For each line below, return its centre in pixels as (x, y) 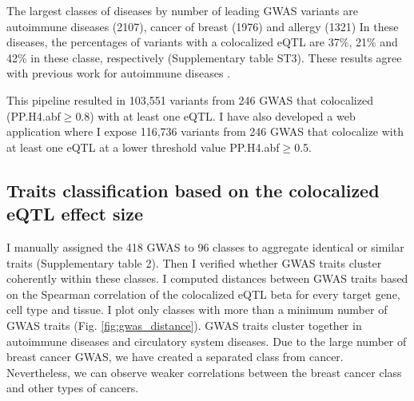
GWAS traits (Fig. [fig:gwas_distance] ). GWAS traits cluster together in (184, 325)
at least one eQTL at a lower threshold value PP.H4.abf (143, 147)
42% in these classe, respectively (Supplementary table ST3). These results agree (204, 57)
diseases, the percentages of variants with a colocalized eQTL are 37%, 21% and (202, 42)
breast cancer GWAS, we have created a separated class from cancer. (175, 357)
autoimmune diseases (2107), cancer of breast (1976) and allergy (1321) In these (203, 26)
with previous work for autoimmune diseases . (119, 73)
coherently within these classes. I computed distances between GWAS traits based (207, 278)
